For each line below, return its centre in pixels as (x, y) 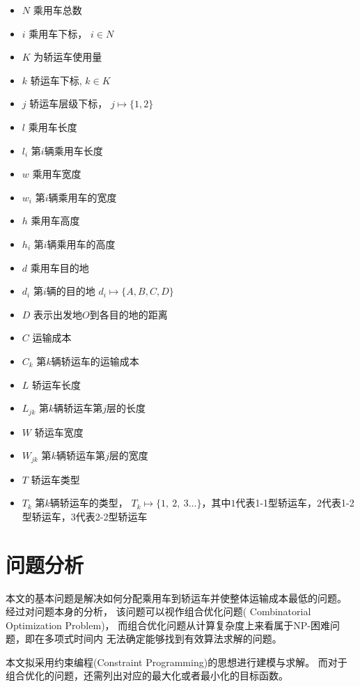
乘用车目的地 (60, 267)
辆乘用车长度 (73, 150)
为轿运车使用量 (68, 57)
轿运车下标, (56, 80)
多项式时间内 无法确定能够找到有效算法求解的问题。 (163, 639)
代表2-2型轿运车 (111, 516)
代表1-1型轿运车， (276, 503)
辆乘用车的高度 (81, 244)
